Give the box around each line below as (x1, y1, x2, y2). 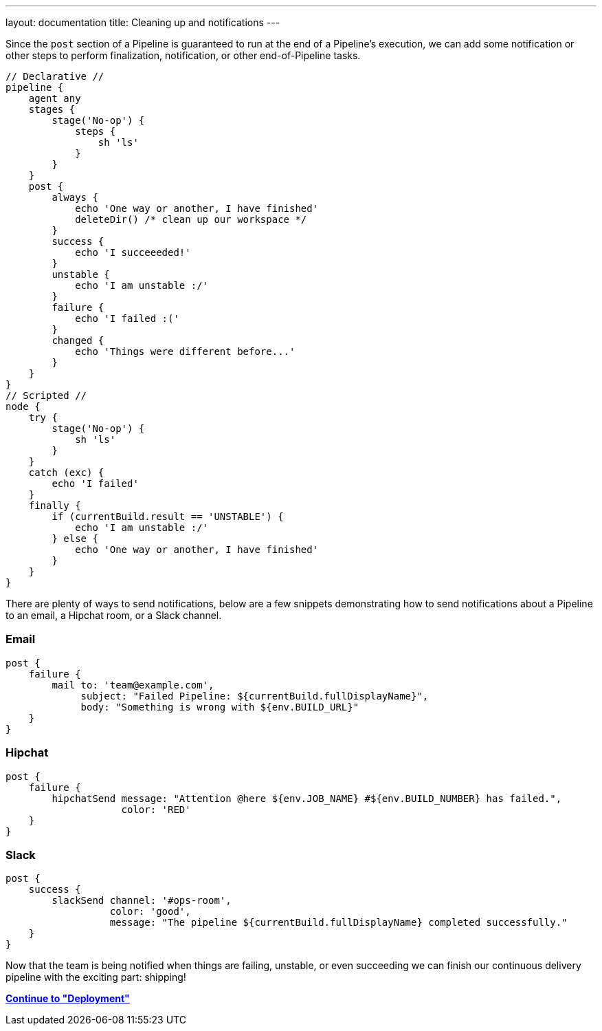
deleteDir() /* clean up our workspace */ (75, 214, 307, 225)
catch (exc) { (28, 467, 104, 478)
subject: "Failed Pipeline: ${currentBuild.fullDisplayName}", (80, 690, 429, 702)
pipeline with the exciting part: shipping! (5, 971, 186, 984)
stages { (28, 104, 76, 115)
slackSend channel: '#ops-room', (52, 895, 232, 907)
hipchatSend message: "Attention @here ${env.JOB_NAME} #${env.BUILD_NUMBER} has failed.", (52, 792, 562, 804)
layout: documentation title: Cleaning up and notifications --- (5, 17, 280, 28)
